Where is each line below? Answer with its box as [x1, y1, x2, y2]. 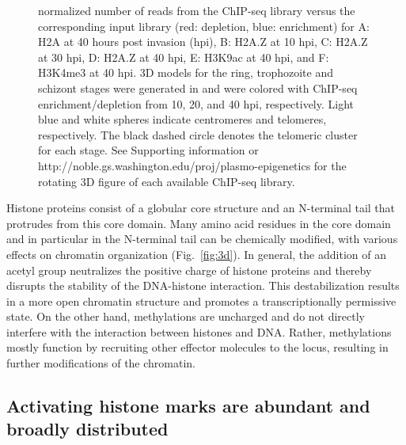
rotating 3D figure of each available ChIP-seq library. [38, 173, 295, 189]
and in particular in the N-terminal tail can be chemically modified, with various [6, 230, 398, 247]
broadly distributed [6, 416, 169, 441]
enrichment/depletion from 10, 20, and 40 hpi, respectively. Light [38, 95, 355, 112]
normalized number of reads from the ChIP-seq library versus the [38, 2, 355, 18]
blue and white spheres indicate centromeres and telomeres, [38, 111, 327, 127]
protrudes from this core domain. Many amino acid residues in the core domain [6, 215, 391, 231]
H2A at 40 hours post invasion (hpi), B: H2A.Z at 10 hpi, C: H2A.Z [38, 33, 368, 50]
